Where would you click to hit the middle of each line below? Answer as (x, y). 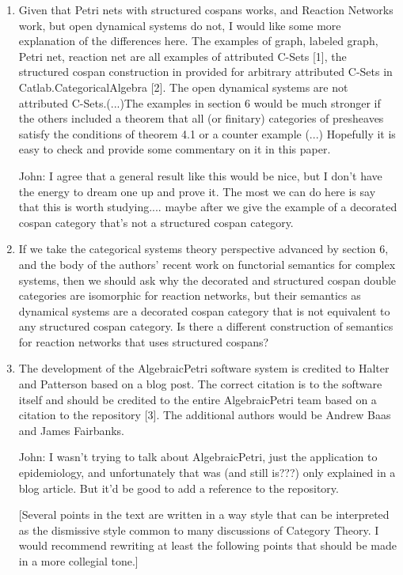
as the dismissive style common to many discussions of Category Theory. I (199, 530)
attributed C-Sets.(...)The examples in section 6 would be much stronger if (200, 102)
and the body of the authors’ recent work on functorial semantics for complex (207, 264)
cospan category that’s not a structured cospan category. (156, 222)
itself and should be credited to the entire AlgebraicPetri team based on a (198, 399)
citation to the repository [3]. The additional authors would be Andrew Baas (205, 415)
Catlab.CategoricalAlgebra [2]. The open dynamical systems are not (183, 87)
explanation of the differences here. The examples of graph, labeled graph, (198, 41)
